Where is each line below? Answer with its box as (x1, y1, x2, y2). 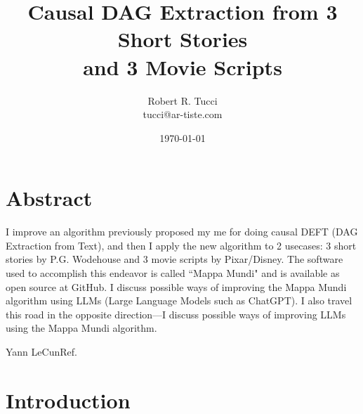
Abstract (6, 183, 93, 212)
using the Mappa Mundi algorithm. (6, 321, 157, 335)
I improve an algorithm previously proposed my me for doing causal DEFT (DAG (6, 224, 358, 239)
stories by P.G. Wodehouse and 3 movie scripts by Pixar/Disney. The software (6, 252, 343, 266)
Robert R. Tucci (147, 93, 218, 108)
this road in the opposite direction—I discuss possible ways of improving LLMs (6, 306, 346, 321)
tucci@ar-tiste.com (143, 107, 223, 122)
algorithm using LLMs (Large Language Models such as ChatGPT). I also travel (6, 293, 352, 308)
